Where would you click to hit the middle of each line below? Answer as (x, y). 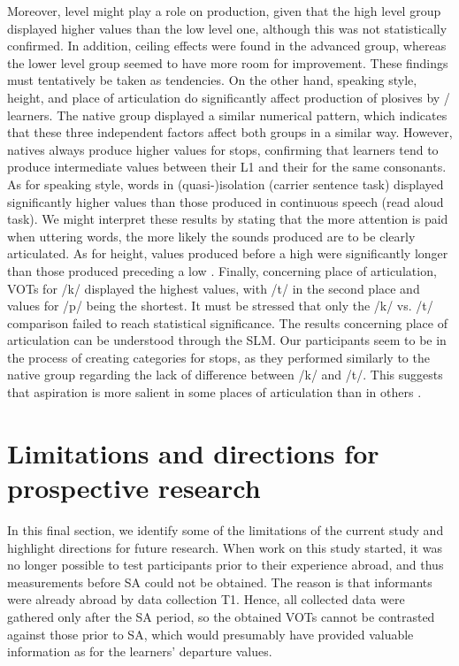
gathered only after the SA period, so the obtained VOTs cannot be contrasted (221, 616)
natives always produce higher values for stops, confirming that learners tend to (223, 149)
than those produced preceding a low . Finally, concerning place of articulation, (222, 270)
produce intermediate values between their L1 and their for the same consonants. (227, 167)
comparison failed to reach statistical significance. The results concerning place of (227, 322)
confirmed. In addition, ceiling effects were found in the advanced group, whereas (227, 46)
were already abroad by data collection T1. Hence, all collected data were (206, 599)
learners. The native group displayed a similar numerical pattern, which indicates (227, 115)
